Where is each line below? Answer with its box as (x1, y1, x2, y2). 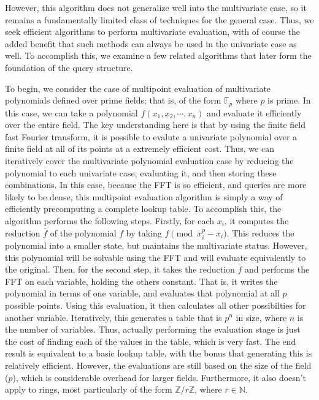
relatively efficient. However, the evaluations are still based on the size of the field (5, 358, 312, 371)
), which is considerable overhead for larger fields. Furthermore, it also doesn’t (12, 371, 306, 383)
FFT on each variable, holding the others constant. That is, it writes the (5, 274, 278, 287)
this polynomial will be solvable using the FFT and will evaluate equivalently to (5, 251, 306, 263)
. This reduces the (226, 226, 294, 239)
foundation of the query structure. (5, 61, 133, 74)
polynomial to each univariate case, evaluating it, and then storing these (5, 166, 277, 179)
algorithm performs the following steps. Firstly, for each (5, 214, 214, 227)
